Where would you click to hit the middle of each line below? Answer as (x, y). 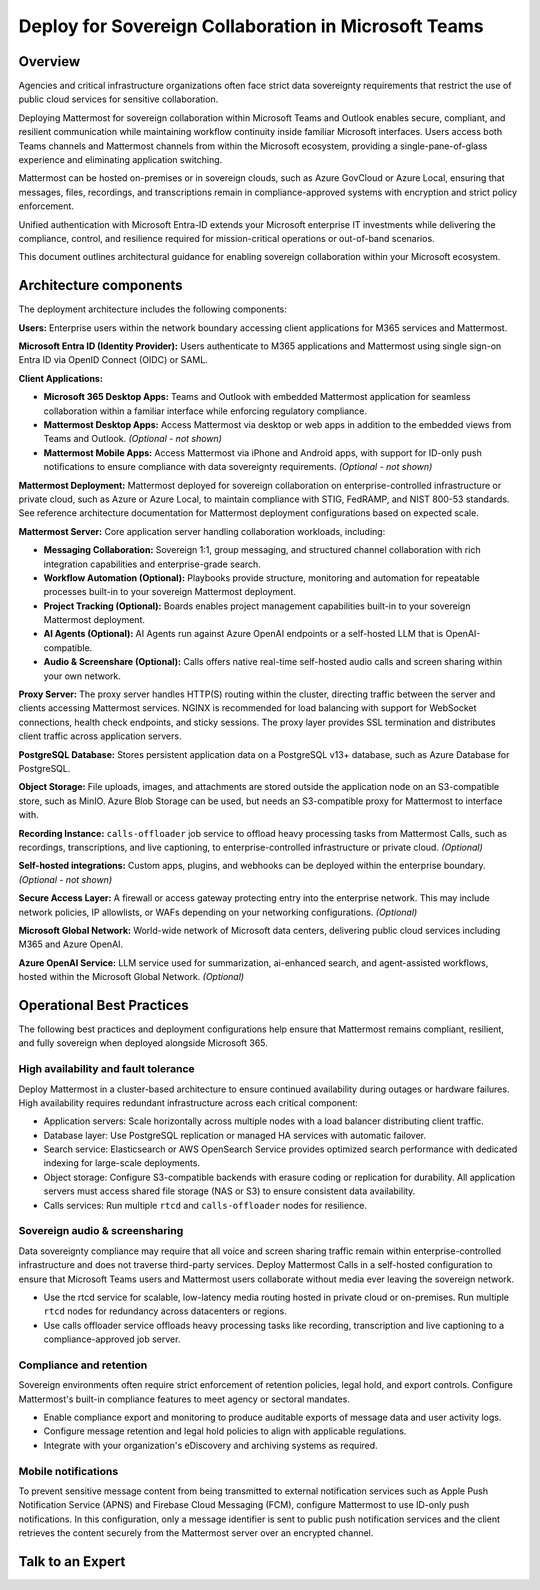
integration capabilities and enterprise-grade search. (152, 564)
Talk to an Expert (72, 1561)
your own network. (82, 676)
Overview (49, 61)
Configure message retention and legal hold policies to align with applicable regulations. (225, 1431)
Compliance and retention (83, 1365)
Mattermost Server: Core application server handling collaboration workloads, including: (202, 531)
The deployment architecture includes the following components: (152, 309)
